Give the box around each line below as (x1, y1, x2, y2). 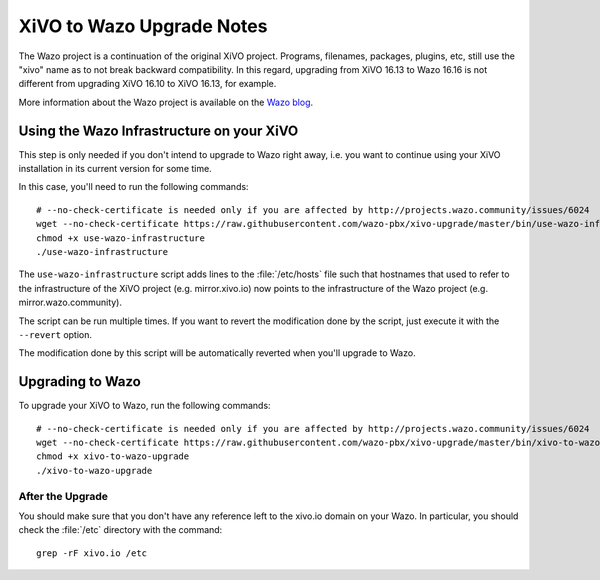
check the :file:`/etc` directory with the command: (18, 524, 223, 536)
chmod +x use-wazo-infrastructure (36, 232, 205, 244)
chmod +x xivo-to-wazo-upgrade (36, 451, 190, 462)
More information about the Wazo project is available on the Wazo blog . (18, 96, 314, 108)
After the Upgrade (18, 489, 109, 503)
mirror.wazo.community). (18, 296, 122, 309)
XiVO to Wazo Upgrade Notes (18, 15, 268, 37)
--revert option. (18, 328, 93, 340)
